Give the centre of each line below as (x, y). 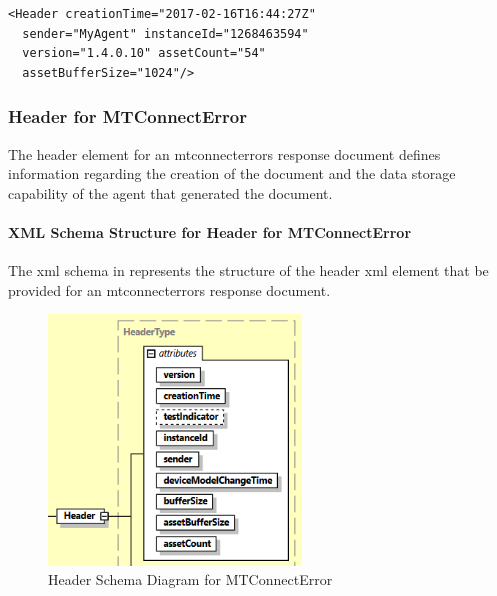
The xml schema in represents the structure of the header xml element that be (248, 270)
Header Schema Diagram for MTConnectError (190, 579)
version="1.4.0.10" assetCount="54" (144, 53)
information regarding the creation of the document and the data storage (232, 173)
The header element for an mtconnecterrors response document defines (224, 153)
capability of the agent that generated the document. (170, 192)
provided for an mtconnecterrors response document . (169, 289)
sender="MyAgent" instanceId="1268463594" (165, 33)
